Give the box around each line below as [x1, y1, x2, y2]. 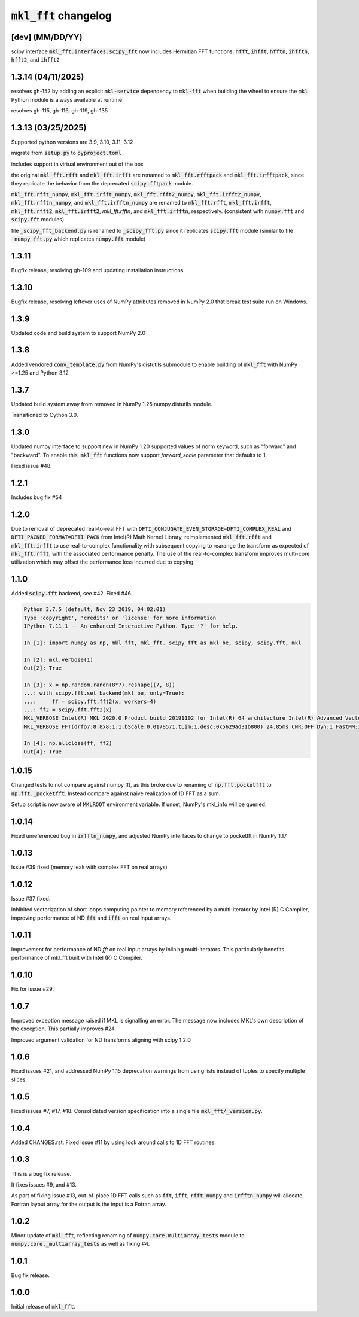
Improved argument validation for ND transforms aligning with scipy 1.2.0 [11, 1036, 191, 1044]
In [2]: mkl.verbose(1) [23, 656, 94, 663]
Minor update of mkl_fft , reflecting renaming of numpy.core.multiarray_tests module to [11, 1231, 245, 1239]
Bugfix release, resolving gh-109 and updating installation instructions [11, 266, 184, 273]
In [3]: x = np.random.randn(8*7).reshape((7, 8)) [23, 681, 176, 688]
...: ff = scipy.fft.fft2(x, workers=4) [23, 698, 157, 705]
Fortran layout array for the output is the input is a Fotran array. [11, 1200, 167, 1207]
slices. [11, 1076, 27, 1083]
